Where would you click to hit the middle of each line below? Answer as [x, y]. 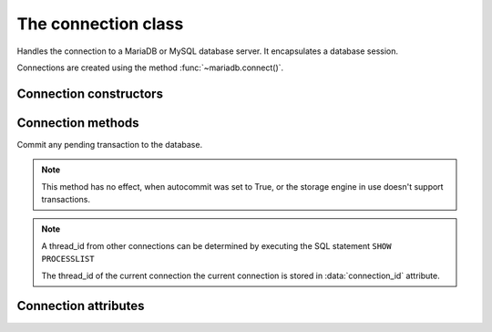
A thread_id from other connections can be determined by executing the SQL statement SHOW [216, 245]
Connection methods [78, 123]
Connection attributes [81, 306]
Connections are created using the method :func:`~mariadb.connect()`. [150, 67]
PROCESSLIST [68, 259]
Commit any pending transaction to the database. [110, 144]
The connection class [100, 24]
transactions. [66, 200]
